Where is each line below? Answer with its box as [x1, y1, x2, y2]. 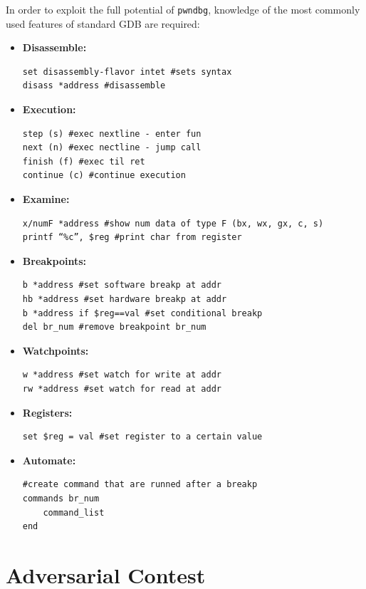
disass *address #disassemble [22, 80, 166, 91]
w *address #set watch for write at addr [22, 370, 221, 380]
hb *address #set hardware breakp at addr [22, 293, 227, 304]
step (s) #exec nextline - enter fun [22, 128, 202, 139]
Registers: [22, 405, 73, 419]
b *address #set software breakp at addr [22, 280, 221, 291]
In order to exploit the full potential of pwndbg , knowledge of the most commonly [6, 2, 360, 16]
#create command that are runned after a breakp [22, 479, 258, 490]
